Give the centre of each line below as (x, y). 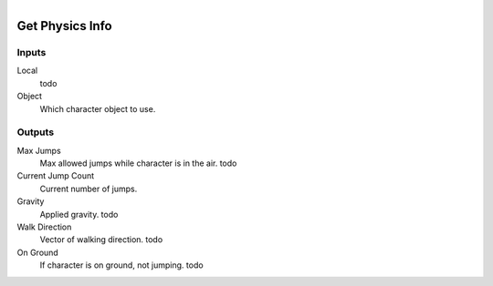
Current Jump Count (56, 176)
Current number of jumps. (89, 189)
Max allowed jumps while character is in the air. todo (138, 163)
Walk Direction (44, 227)
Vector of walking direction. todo (101, 240)
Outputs (36, 132)
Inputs (31, 52)
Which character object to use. (98, 108)
